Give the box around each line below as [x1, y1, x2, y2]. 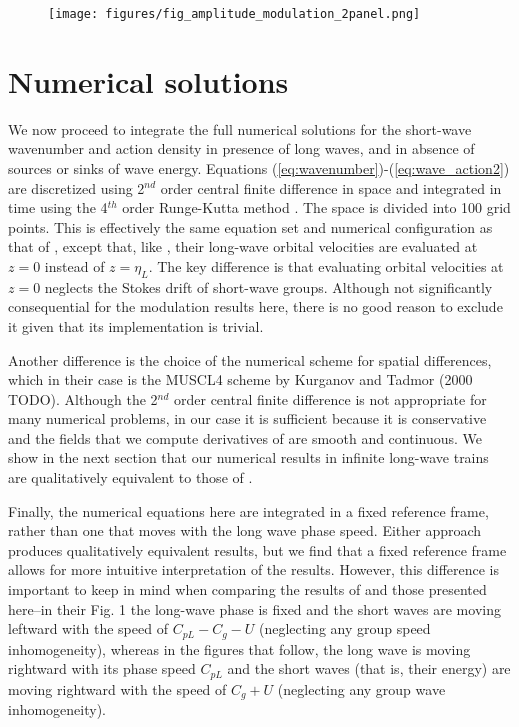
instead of [44, 255, 105, 276]
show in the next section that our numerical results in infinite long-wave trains [8, 447, 489, 468]
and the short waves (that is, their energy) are [227, 658, 511, 679]
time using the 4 [8, 197, 108, 218]
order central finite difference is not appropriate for [174, 388, 487, 409]
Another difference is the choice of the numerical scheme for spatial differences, [8, 349, 492, 370]
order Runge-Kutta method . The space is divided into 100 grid [122, 197, 511, 218]
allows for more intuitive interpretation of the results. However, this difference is [8, 559, 500, 580]
